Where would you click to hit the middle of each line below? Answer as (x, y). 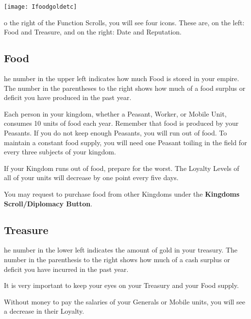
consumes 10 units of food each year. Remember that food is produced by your (121, 123)
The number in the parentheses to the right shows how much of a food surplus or (125, 88)
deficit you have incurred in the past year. (66, 269)
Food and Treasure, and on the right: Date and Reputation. (93, 32)
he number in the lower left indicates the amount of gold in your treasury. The (121, 250)
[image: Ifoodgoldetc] (41, 7)
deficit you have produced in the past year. (68, 97)
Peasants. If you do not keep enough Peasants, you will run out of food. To (116, 133)
